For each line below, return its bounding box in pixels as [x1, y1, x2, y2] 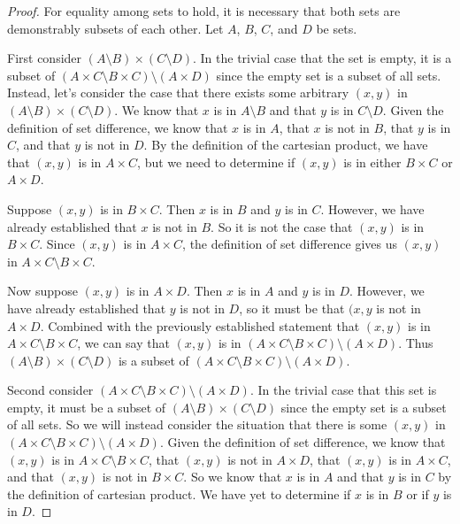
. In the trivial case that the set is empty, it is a [192, 49, 452, 67]
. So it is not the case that [211, 217, 353, 235]
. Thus [398, 334, 433, 352]
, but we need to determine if [137, 152, 295, 171]
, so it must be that [239, 298, 345, 317]
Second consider [7, 381, 94, 399]
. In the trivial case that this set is [249, 381, 437, 399]
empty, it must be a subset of [7, 397, 166, 416]
